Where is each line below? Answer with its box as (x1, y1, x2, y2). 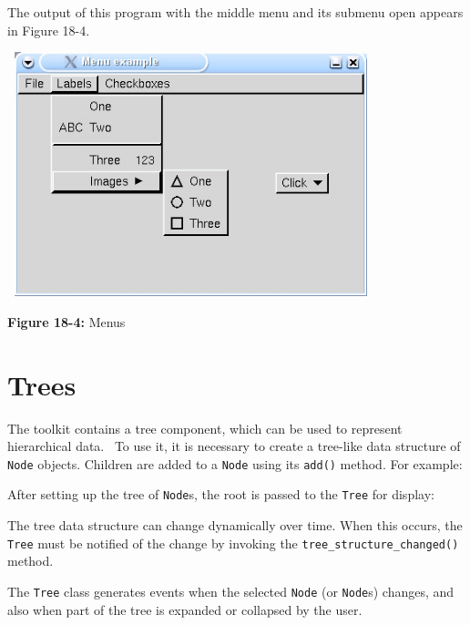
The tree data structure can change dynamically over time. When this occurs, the (7, 516, 463, 535)
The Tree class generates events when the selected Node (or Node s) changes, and (7, 581, 455, 600)
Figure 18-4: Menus (7, 312, 126, 331)
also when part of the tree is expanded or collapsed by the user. (7, 599, 363, 619)
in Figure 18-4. (7, 20, 90, 39)
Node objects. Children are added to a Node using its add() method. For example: (7, 454, 463, 473)
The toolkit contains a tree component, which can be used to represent (7, 418, 403, 437)
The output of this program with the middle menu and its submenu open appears (7, 3, 464, 21)
